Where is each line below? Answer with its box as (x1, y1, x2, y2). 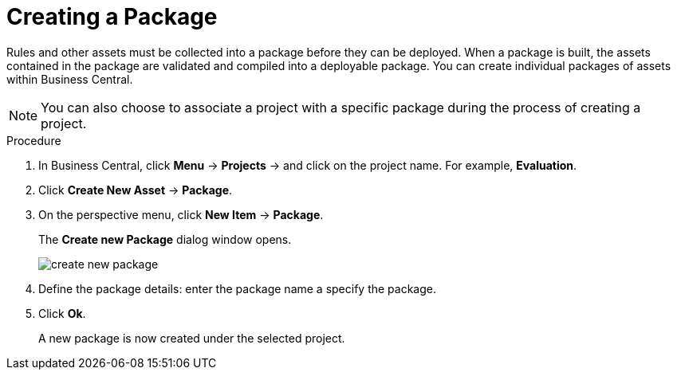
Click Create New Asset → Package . (38, 182, 233, 197)
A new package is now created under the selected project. (38, 331, 345, 345)
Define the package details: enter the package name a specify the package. (38, 281, 437, 296)
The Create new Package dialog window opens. (38, 232, 292, 246)
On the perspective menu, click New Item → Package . (38, 207, 324, 221)
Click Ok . (38, 306, 86, 320)
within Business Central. (6, 72, 133, 86)
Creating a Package (6, 3, 218, 30)
